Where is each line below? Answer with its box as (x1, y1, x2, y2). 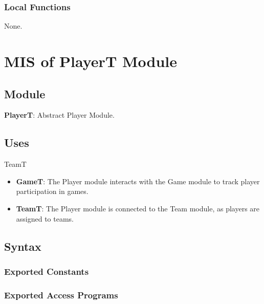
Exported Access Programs (4, 288, 118, 301)
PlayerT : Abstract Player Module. (4, 110, 115, 120)
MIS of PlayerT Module (4, 51, 178, 71)
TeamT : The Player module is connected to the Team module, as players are (16, 203, 260, 213)
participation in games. (16, 186, 89, 197)
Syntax (4, 238, 41, 254)
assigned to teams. (16, 213, 74, 224)
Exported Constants (4, 265, 89, 277)
